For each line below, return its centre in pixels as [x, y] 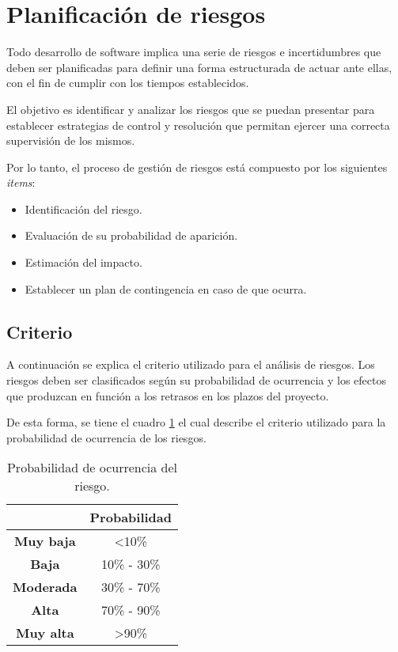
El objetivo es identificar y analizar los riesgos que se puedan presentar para [191, 109]
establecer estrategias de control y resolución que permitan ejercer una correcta [198, 125]
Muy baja [45, 541]
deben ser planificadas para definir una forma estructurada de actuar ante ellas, [199, 67]
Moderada [45, 587]
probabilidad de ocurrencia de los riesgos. [106, 437]
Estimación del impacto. [83, 262]
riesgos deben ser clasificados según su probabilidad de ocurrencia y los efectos [196, 380]
